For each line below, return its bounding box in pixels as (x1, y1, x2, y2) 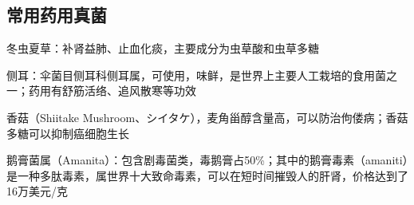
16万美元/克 (6, 183, 68, 199)
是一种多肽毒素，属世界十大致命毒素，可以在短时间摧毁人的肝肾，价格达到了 (6, 167, 408, 183)
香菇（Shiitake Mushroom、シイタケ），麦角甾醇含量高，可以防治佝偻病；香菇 (6, 108, 408, 125)
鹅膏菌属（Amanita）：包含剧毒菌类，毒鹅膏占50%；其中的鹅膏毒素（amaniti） (6, 152, 408, 168)
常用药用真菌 (6, 2, 107, 27)
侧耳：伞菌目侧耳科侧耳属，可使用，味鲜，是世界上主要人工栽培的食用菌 (6, 66, 386, 83)
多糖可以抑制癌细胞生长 (6, 124, 129, 141)
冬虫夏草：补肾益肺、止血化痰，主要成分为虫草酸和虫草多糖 (6, 40, 319, 57)
